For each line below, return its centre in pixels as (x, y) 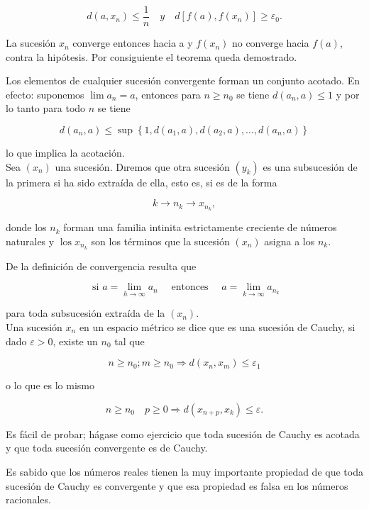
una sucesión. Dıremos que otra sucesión (142, 166)
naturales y (30, 241)
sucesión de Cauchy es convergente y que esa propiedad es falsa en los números (177, 485)
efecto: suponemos (45, 94)
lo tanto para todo (46, 108)
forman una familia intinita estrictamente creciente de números (200, 227)
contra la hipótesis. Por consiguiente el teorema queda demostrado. (152, 56)
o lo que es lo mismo (50, 385)
